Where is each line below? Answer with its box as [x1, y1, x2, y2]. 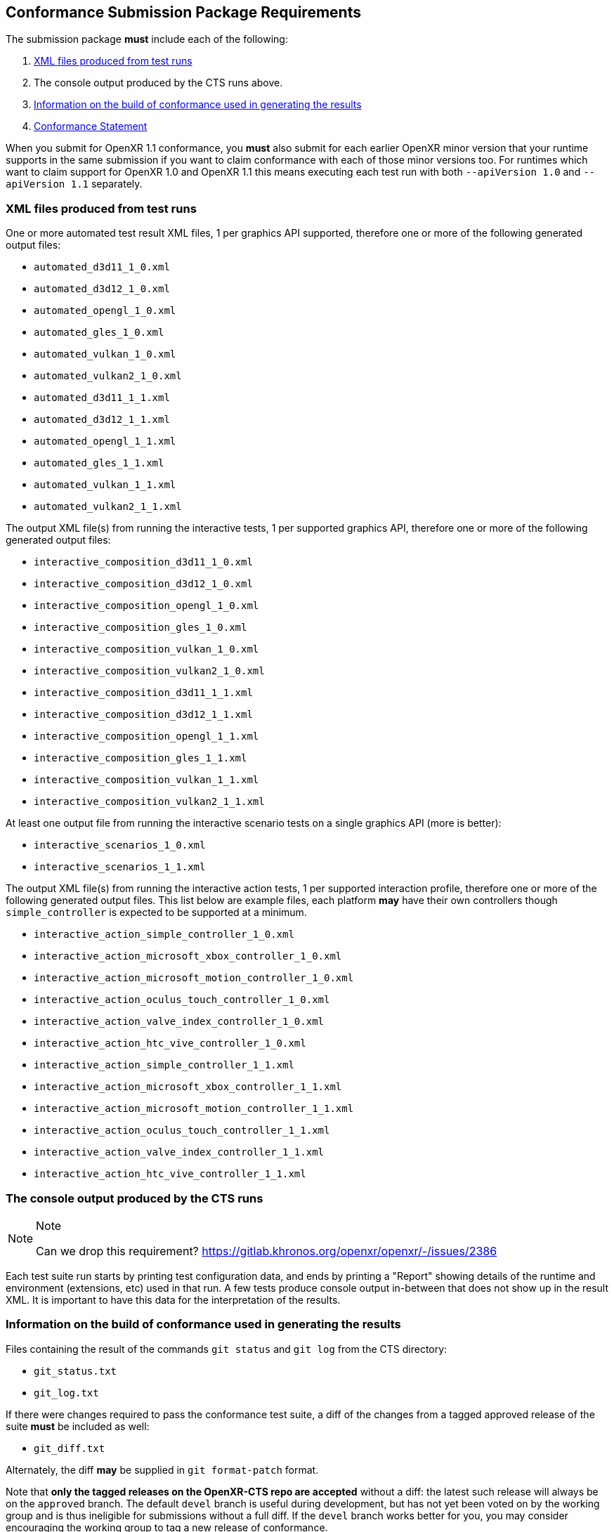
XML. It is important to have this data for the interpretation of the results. [6, 1293, 341, 1306]
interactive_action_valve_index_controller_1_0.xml [34, 1016, 325, 1028]
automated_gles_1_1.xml [34, 457, 164, 469]
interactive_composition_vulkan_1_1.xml [34, 774, 259, 786]
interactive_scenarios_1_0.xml [34, 839, 206, 851]
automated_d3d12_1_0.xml [34, 283, 170, 295]
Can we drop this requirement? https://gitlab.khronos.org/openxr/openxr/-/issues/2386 [36, 1243, 497, 1258]
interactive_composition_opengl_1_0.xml [34, 600, 259, 612]
